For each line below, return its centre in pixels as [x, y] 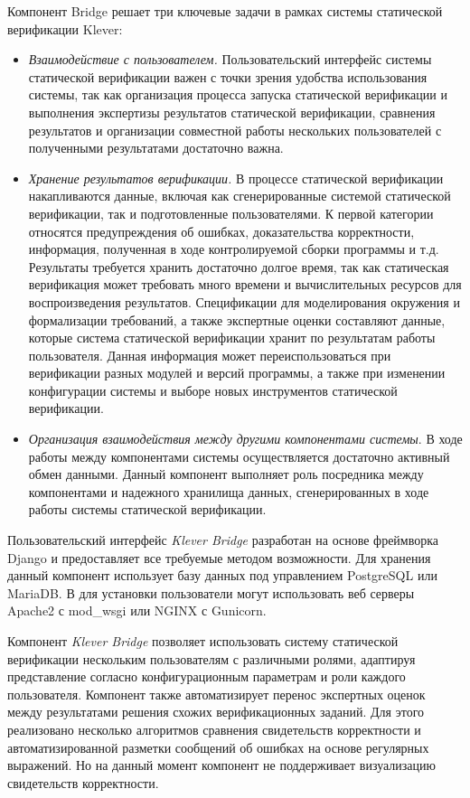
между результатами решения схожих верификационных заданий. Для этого [216, 712]
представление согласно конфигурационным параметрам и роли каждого [207, 676]
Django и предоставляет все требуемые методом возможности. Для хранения [219, 557]
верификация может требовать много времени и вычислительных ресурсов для [245, 284]
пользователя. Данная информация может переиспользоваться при [210, 355]
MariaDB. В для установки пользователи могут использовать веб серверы [211, 592]
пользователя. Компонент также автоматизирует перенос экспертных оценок [216, 694]
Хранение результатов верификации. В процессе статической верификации [236, 178]
